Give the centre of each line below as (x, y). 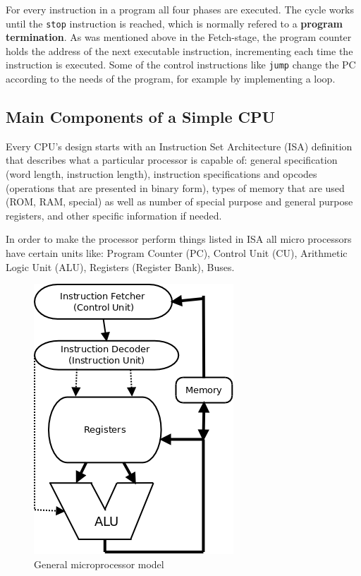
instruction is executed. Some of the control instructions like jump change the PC (181, 65)
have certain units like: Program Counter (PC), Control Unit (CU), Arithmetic (177, 253)
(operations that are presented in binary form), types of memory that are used (175, 187)
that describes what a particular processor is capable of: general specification (172, 160)
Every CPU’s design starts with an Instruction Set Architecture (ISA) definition (179, 146)
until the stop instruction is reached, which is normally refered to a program (174, 23)
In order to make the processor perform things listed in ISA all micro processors (179, 239)
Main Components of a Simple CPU (141, 117)
